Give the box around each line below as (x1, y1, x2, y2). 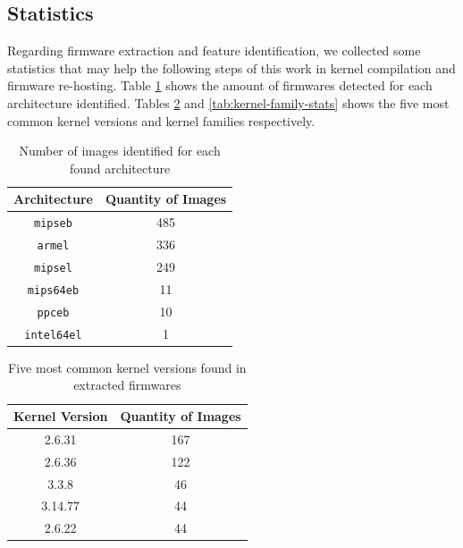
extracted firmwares (73, 375, 181, 394)
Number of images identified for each (19, 141, 221, 160)
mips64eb (27, 283, 80, 297)
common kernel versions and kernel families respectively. (7, 111, 316, 130)
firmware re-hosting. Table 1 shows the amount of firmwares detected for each (7, 76, 433, 95)
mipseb (33, 217, 72, 231)
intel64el (24, 328, 82, 341)
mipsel (33, 262, 72, 275)
